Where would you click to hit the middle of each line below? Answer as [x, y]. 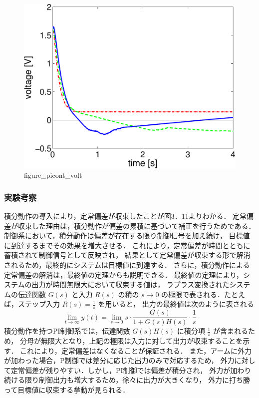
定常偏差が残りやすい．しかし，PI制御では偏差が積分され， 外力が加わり [131, 370]
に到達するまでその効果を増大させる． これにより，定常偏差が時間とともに [127, 245]
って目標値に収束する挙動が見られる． [67, 390]
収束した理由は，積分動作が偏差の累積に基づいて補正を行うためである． [136, 225]
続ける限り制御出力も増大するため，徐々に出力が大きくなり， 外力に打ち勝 [127, 380]
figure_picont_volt [53, 175]
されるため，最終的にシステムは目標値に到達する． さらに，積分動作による [127, 265]
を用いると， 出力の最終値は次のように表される [176, 304]
